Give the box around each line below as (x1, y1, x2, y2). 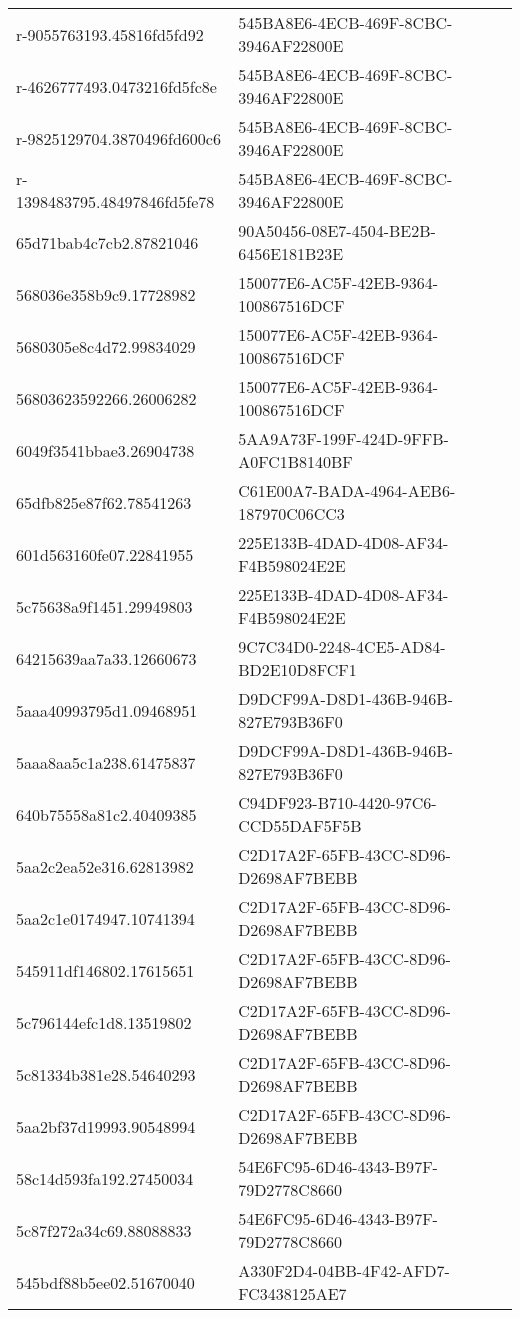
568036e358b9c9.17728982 (16, 282, 196, 306)
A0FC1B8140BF (238, 450, 353, 473)
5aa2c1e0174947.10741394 (16, 906, 195, 930)
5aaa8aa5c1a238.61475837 (16, 750, 196, 774)
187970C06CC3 (238, 502, 345, 525)
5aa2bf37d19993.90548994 (16, 1114, 196, 1138)
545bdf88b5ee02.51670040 (16, 1270, 195, 1294)
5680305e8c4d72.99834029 (16, 334, 196, 358)
